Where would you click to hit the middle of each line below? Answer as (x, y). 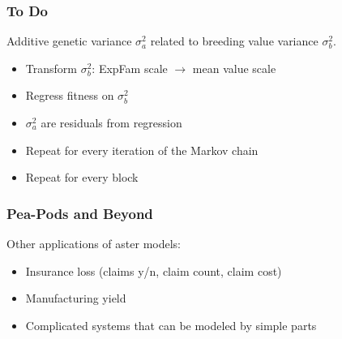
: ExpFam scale (130, 68)
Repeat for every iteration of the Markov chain (142, 150)
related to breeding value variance (234, 41)
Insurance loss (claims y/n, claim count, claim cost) (154, 270)
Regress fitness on (70, 95)
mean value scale (234, 68)
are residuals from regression (111, 122)
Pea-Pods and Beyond (80, 213)
